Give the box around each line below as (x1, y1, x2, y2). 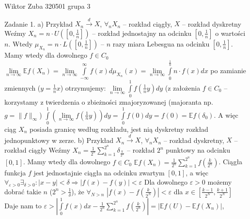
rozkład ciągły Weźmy (4, 145, 70, 155)
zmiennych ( (4, 82, 41, 93)
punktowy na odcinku (166, 145, 230, 155)
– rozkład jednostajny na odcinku (92, 28, 192, 38)
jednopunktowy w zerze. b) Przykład (4, 135, 114, 145)
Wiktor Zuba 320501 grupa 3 (4, 1, 91, 11)
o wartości (215, 28, 246, 38)
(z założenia (165, 82, 201, 93)
